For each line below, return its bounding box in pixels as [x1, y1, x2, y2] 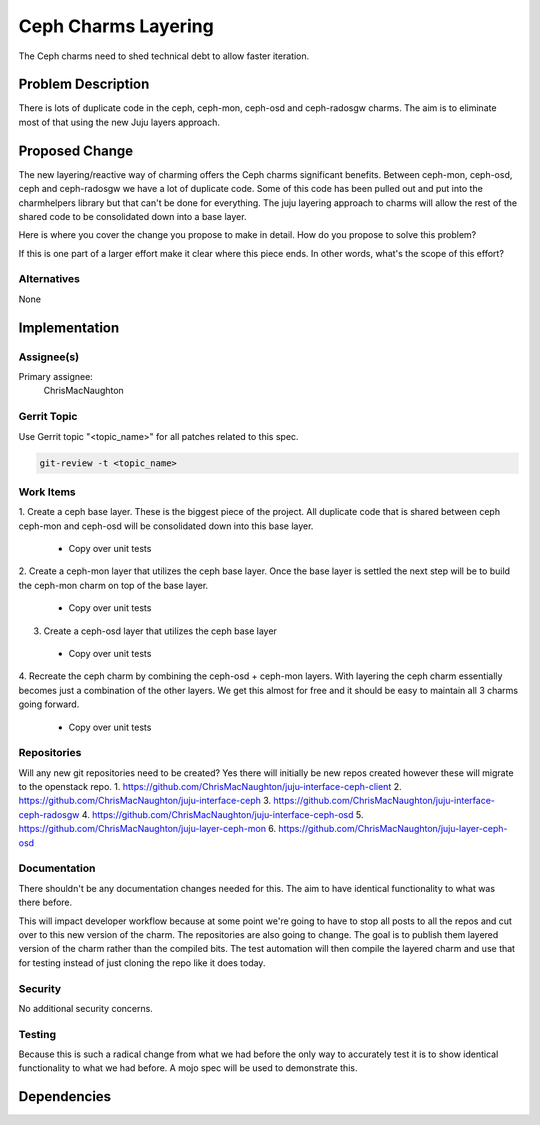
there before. [18, 896, 73, 909]
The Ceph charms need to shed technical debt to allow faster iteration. [18, 50, 310, 62]
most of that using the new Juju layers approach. [18, 116, 220, 128]
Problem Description [18, 76, 150, 93]
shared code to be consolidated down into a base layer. [18, 210, 247, 222]
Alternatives [18, 272, 80, 286]
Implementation [18, 319, 120, 336]
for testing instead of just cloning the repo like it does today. [18, 956, 266, 969]
